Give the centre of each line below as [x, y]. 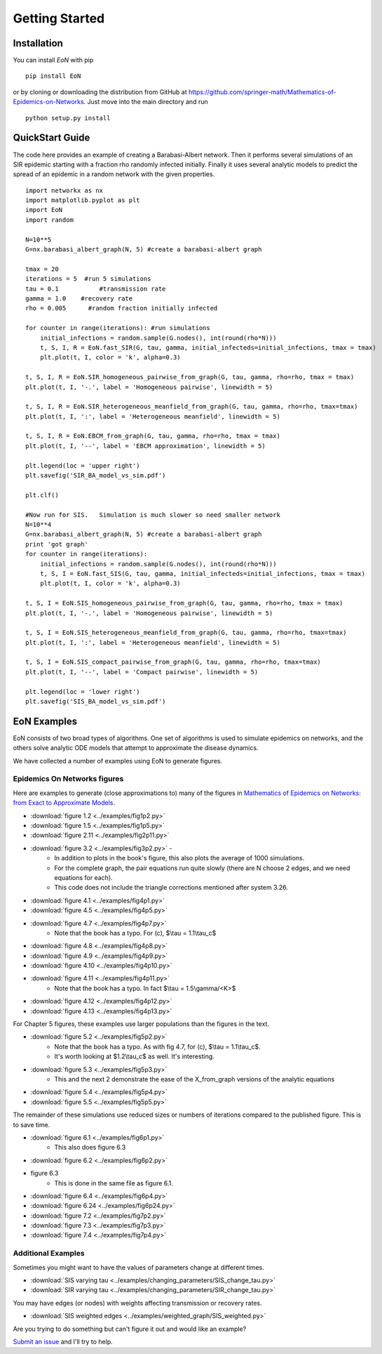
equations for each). [83, 877]
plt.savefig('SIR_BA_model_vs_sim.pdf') [96, 475]
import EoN [44, 210]
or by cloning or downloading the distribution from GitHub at [100, 92]
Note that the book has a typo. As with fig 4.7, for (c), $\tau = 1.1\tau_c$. [157, 1046]
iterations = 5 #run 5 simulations [88, 279]
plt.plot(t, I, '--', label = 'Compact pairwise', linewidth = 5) [142, 672]
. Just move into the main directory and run [146, 102]
